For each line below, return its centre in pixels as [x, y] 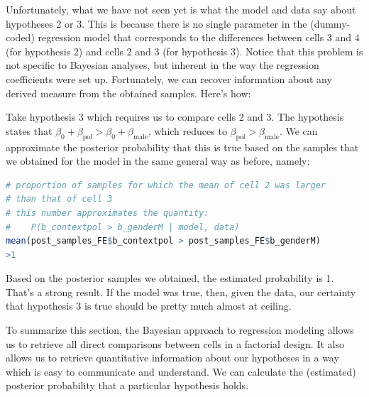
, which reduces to [187, 130]
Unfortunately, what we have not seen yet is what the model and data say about [181, 9]
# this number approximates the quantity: [108, 213]
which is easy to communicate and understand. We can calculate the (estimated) [181, 371]
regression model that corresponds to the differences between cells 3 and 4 [199, 37]
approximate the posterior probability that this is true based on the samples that [182, 147]
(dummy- [330, 23]
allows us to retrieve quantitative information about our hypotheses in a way [172, 358]
